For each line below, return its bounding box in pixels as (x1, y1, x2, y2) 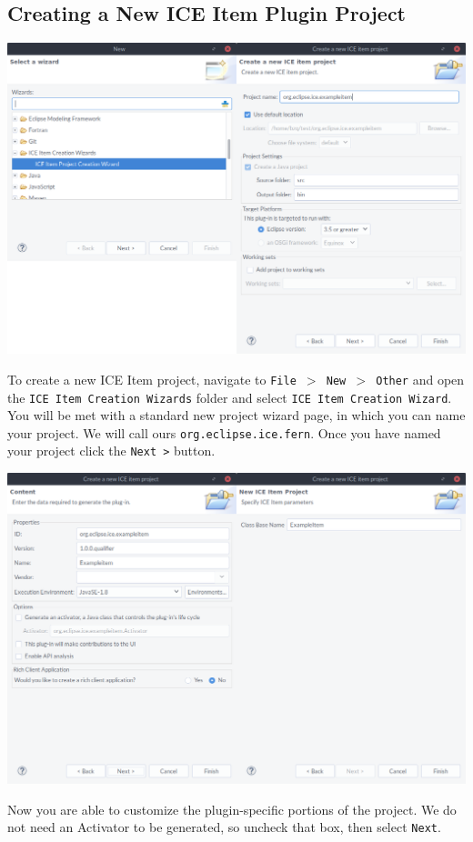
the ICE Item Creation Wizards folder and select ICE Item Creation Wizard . (7, 387, 452, 406)
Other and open (376, 369, 465, 388)
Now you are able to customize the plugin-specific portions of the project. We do (7, 799, 457, 818)
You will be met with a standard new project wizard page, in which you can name (7, 406, 466, 425)
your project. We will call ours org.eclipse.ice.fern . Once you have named (7, 423, 441, 442)
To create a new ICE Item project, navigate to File (7, 369, 297, 388)
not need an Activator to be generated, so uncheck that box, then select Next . (7, 817, 441, 837)
